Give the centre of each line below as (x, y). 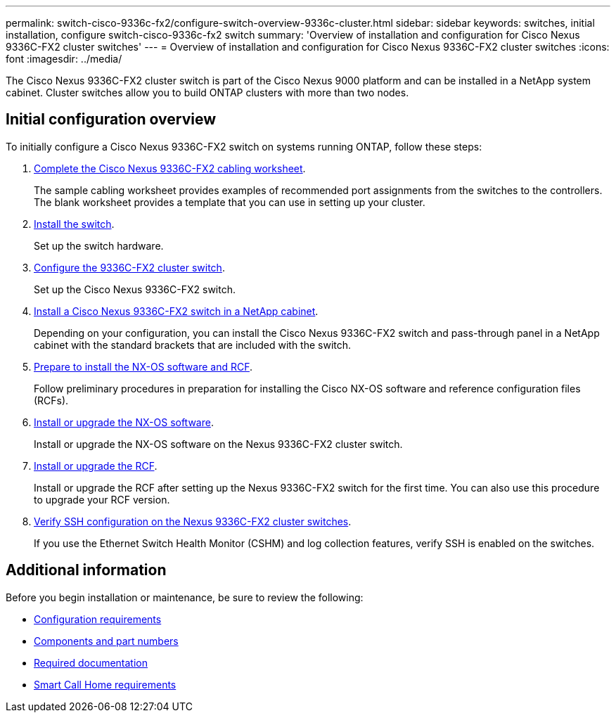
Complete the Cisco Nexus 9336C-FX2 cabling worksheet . (170, 168)
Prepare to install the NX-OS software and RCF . (143, 366)
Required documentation (91, 662)
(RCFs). (51, 400)
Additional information (86, 570)
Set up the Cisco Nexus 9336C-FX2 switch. (135, 289)
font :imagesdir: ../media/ (64, 59)
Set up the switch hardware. (99, 245)
